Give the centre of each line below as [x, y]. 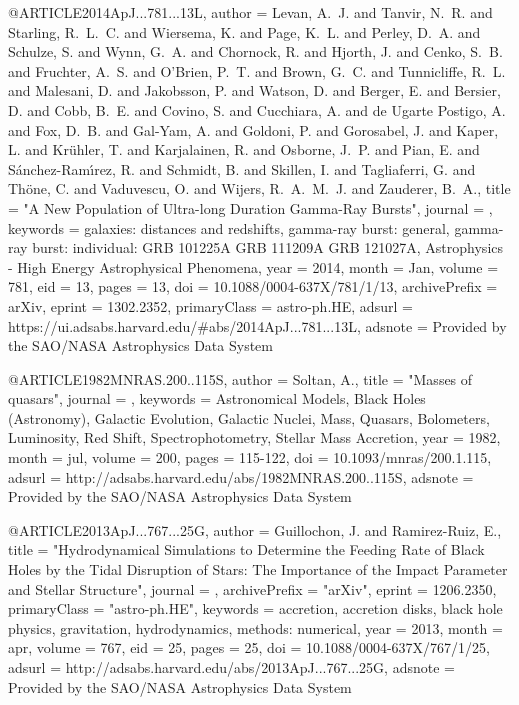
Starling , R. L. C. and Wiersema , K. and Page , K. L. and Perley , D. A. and [244, 31]
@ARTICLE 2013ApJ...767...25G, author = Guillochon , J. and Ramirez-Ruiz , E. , [255, 529]
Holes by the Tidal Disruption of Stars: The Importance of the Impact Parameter [258, 569]
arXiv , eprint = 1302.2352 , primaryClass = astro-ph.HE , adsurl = [210, 305]
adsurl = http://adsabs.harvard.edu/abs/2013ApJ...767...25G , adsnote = [231, 667]
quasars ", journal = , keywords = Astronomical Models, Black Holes [217, 398]
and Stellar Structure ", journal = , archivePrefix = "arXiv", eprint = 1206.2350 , [252, 588]
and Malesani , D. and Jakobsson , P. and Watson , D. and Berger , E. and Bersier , [254, 90]
